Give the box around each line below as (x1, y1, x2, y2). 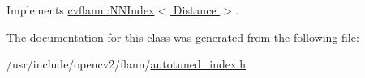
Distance (173, 2, 217, 18)
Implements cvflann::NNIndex (6, 2, 155, 18)
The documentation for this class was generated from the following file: (6, 28, 359, 45)
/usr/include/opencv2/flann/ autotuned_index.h (6, 55, 246, 72)
